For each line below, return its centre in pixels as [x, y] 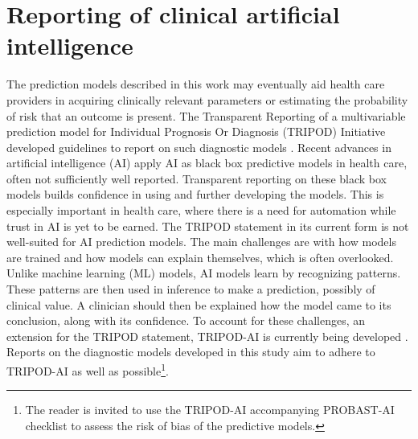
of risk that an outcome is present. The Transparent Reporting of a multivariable [206, 115]
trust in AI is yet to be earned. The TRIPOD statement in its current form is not [208, 226]
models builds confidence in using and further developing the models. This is [195, 194]
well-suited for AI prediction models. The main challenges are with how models [201, 242]
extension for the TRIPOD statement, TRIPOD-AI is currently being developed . [207, 336]
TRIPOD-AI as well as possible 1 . [88, 369]
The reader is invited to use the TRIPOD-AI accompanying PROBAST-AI [210, 410]
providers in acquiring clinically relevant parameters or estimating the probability [207, 99]
